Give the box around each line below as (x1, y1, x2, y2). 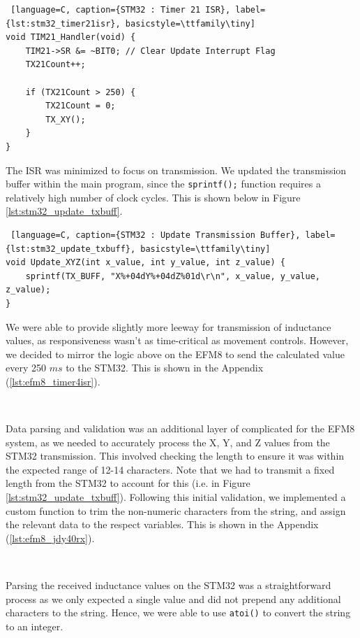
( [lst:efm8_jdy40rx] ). (6, 530, 95, 545)
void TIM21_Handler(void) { (6, 32, 136, 43)
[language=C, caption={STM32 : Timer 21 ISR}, (10, 5, 231, 15)
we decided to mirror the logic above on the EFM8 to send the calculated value (6, 346, 345, 361)
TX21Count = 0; (45, 101, 116, 111)
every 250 (6, 360, 46, 375)
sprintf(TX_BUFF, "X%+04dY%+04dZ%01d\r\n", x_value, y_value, (25, 271, 321, 281)
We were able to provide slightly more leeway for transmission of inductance (6, 319, 331, 334)
